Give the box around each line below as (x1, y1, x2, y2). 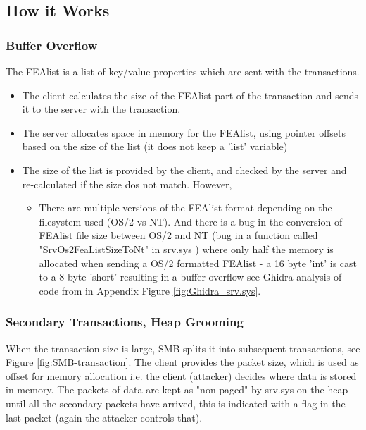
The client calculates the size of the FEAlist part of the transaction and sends (22, 87, 359, 102)
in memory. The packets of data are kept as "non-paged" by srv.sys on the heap (6, 382, 348, 397)
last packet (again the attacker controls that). (6, 410, 203, 424)
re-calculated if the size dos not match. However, (22, 176, 232, 191)
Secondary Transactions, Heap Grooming (6, 313, 244, 331)
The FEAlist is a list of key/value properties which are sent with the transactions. (6, 64, 360, 78)
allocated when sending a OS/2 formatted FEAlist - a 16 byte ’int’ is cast (39, 255, 358, 270)
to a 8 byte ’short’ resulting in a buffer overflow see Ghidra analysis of (39, 269, 342, 284)
